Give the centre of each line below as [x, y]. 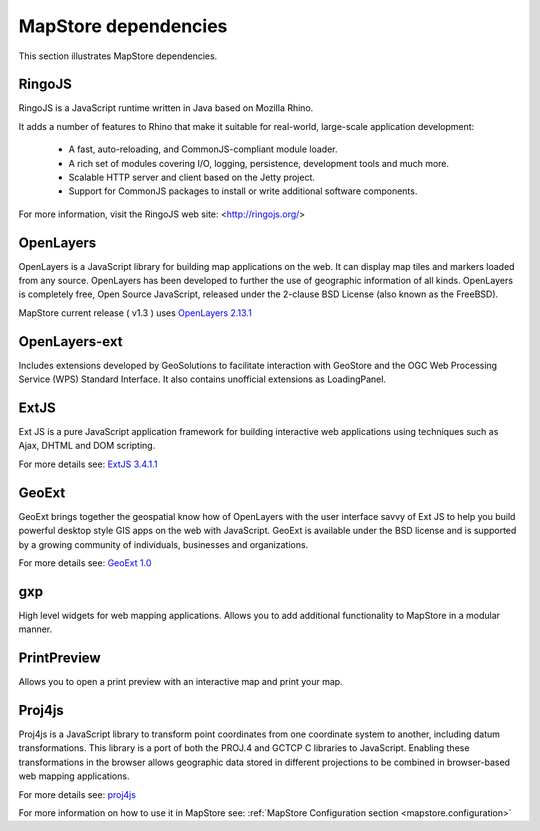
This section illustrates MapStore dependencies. [118, 56]
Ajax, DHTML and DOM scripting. [87, 446]
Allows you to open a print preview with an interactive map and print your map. [181, 682]
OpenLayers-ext [70, 341]
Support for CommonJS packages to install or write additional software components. [243, 191]
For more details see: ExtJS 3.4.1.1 [88, 464]
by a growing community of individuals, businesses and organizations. [163, 544]
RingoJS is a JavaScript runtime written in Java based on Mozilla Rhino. [166, 108]
